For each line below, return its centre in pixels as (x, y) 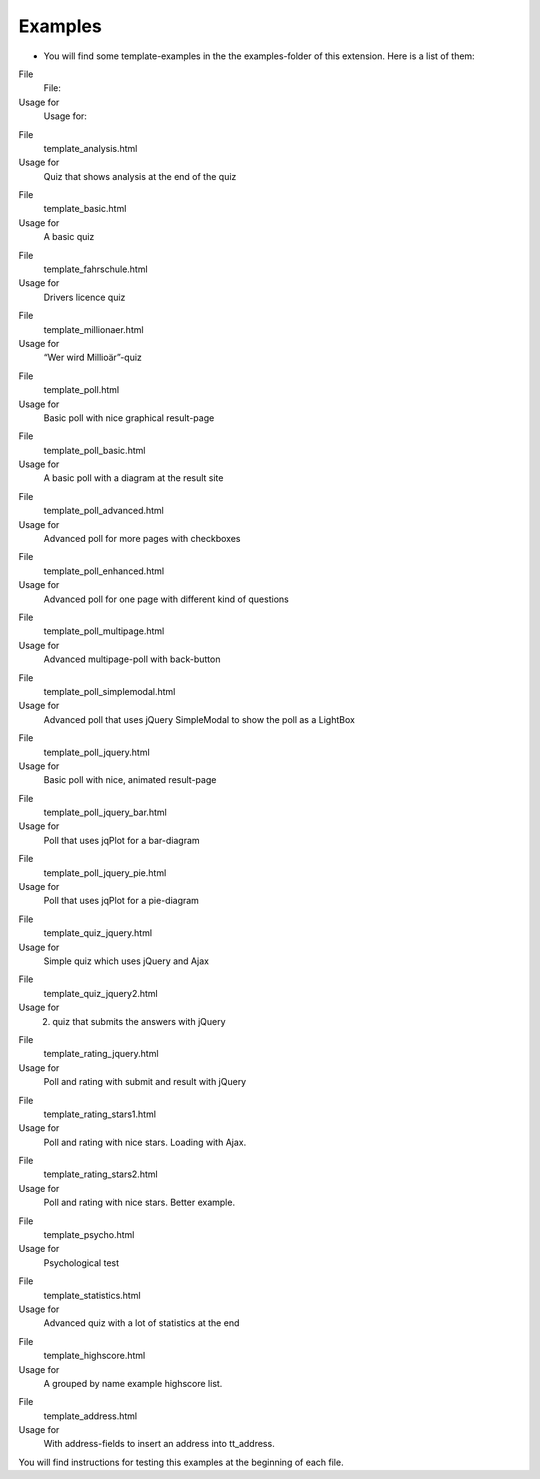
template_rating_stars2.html (101, 1174)
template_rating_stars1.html (100, 1114)
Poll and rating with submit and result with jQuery (145, 1082)
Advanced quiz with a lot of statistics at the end (141, 1323)
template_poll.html (81, 390)
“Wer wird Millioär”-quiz (92, 357)
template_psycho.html (89, 1235)
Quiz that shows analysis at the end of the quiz (140, 176)
